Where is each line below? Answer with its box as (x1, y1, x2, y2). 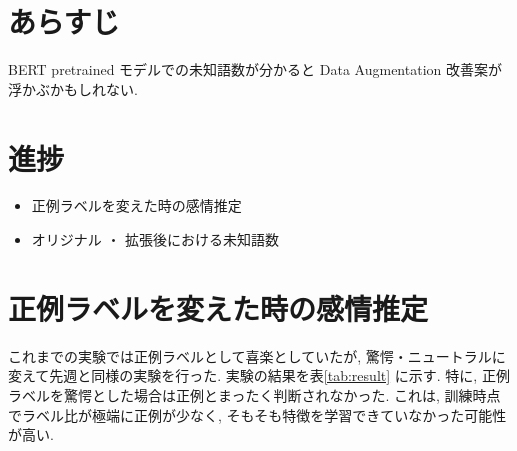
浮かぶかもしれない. (8, 78, 138, 99)
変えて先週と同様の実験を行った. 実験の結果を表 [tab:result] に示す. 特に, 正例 (8, 365, 510, 386)
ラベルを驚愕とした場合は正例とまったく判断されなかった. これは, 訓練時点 (8, 384, 501, 405)
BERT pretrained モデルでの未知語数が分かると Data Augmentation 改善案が (8, 59, 502, 80)
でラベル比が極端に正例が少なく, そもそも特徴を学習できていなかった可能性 (8, 404, 507, 425)
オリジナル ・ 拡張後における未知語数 (31, 229, 280, 250)
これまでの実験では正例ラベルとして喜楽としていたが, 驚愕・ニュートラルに (8, 345, 506, 366)
